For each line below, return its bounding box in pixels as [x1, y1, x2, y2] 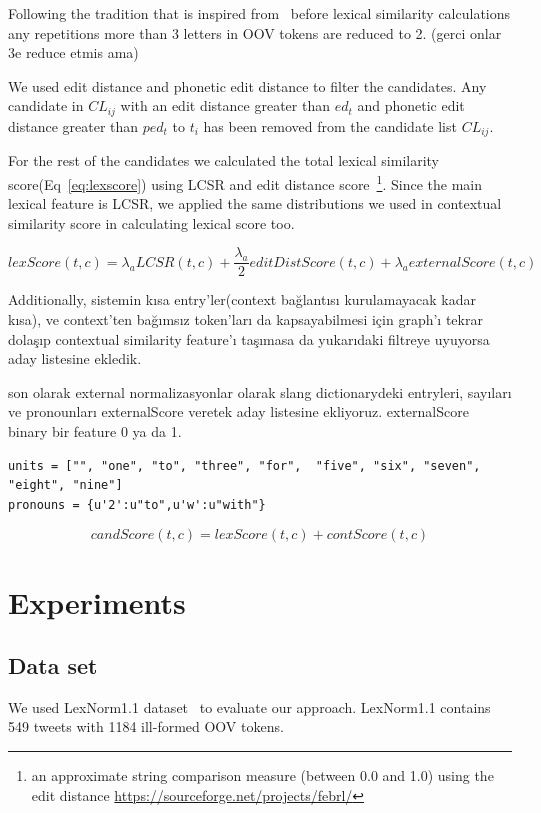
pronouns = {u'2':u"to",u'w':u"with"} [8, 497, 266, 512]
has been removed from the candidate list [203, 115, 457, 136]
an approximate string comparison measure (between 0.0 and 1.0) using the [31, 765, 494, 786]
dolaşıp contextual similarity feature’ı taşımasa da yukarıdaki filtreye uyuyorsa [8, 328, 490, 349]
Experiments [8, 581, 186, 622]
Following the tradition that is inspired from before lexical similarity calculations [8, 3, 511, 23]
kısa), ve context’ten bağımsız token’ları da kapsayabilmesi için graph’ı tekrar [8, 308, 483, 329]
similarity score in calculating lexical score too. [8, 212, 295, 233]
